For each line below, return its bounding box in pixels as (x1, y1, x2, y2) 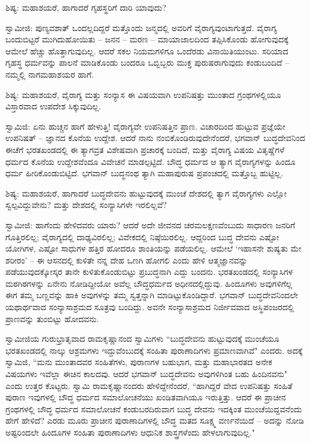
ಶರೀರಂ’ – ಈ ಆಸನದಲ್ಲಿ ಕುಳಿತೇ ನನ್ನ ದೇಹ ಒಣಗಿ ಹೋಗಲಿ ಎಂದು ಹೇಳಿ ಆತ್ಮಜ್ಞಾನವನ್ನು (5, 253, 248, 266)
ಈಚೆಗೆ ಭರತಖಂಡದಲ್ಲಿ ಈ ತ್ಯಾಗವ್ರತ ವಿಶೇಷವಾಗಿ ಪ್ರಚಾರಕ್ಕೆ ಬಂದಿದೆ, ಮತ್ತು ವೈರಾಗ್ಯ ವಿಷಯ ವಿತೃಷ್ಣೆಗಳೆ (5, 143, 285, 155)
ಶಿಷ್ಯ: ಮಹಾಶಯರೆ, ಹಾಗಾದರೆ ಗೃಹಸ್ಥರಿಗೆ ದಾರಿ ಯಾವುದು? (5, 1, 167, 13)
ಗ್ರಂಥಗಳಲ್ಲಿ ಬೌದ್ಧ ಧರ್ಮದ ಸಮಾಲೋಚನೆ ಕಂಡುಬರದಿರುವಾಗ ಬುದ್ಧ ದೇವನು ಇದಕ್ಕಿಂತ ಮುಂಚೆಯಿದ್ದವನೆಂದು (5, 402, 302, 415)
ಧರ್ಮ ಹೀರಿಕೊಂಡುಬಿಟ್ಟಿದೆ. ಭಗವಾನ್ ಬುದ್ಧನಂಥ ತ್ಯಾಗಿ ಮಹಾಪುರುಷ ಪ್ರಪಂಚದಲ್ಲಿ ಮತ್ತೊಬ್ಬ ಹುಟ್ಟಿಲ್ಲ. (5, 167, 283, 179)
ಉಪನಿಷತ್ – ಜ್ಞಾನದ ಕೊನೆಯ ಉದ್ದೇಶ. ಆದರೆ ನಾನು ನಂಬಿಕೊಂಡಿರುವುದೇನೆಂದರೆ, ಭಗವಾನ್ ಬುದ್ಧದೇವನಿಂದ (5, 131, 305, 144)
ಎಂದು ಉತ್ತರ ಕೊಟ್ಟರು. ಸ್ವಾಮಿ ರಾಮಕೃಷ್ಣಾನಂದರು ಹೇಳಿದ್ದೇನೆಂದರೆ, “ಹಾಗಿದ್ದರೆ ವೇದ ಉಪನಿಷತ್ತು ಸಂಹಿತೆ (5, 379, 293, 391)
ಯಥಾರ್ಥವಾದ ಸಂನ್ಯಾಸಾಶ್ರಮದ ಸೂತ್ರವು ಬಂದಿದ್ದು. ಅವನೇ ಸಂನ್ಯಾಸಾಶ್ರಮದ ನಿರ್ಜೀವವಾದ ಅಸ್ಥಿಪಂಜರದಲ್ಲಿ (5, 301, 294, 313)
